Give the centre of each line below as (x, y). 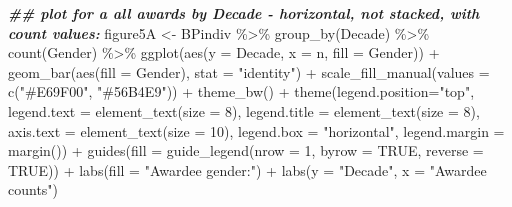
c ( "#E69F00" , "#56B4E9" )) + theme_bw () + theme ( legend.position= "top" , (241, 91)
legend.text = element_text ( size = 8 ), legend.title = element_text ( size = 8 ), (244, 110)
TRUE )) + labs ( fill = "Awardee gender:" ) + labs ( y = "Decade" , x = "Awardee (247, 169)
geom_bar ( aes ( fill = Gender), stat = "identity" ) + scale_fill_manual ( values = (249, 71)
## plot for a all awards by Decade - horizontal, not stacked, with (244, 13)
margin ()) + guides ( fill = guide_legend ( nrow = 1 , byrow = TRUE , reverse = (246, 150)
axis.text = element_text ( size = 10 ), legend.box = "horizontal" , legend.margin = (256, 130)
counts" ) (33, 189)
